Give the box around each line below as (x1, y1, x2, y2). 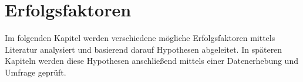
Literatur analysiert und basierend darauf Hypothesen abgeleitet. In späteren (5, 43, 282, 55)
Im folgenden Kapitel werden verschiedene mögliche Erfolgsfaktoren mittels (5, 32, 275, 44)
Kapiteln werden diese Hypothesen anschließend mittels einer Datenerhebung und (5, 54, 298, 67)
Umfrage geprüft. (5, 66, 66, 78)
